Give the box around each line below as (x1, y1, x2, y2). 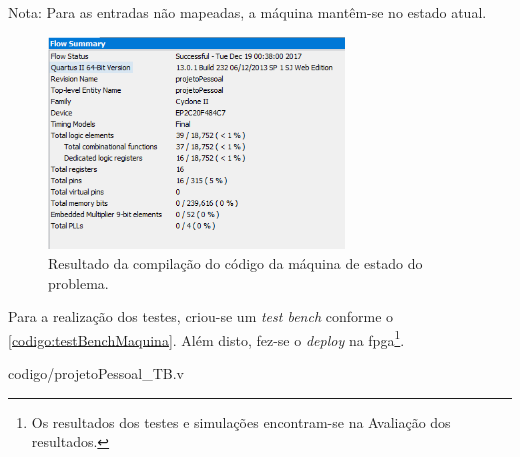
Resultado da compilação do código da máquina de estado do (48, 252, 423, 273)
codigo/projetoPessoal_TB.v (8, 362, 184, 383)
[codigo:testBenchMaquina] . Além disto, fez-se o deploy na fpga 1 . (8, 326, 405, 350)
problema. (48, 272, 109, 293)
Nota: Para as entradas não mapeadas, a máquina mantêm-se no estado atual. (8, 2, 487, 22)
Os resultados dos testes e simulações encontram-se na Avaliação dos (31, 411, 451, 432)
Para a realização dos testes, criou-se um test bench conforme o (8, 306, 394, 327)
